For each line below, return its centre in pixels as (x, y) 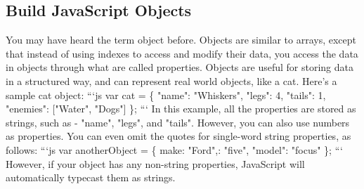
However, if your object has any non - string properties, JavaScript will (155, 163)
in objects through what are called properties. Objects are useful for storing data (180, 67)
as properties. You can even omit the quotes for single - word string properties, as (178, 136)
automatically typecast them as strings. (91, 177)
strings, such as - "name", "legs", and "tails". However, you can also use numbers (178, 122)
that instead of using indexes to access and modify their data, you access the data (182, 53)
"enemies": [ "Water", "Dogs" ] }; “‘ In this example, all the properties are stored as (181, 109)
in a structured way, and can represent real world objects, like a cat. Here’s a (171, 80)
